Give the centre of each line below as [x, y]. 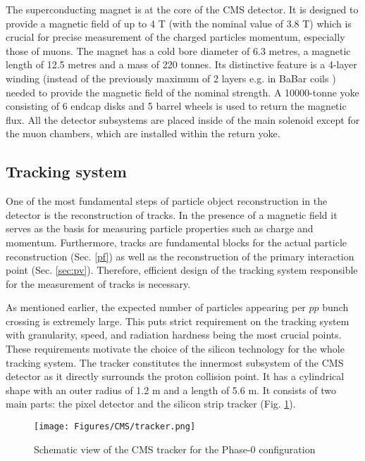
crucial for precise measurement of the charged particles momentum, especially [175, 37]
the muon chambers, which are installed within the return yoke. [143, 133]
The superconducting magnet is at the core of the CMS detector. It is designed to [182, 9]
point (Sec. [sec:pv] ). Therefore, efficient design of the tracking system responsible [182, 270]
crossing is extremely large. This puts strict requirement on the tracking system [178, 321]
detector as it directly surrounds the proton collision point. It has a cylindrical [175, 376]
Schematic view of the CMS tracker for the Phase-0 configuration [175, 449]
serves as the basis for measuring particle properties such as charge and [160, 228]
